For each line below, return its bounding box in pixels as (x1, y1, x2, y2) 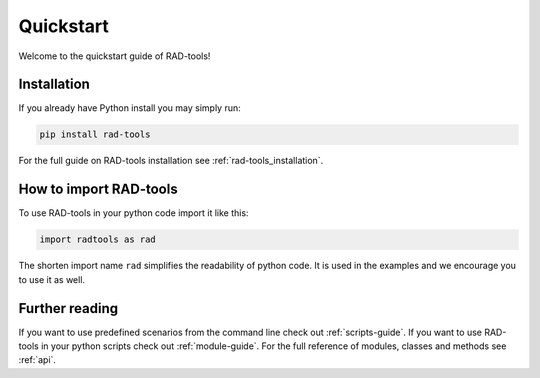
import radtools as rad (39, 234, 157, 245)
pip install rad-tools (39, 129, 151, 140)
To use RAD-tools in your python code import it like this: (18, 207, 249, 219)
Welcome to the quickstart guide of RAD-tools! (18, 50, 211, 62)
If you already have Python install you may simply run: (18, 102, 242, 114)
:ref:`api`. (18, 354, 57, 366)
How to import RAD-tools (18, 181, 179, 198)
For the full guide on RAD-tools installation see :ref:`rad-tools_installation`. (18, 155, 324, 167)
